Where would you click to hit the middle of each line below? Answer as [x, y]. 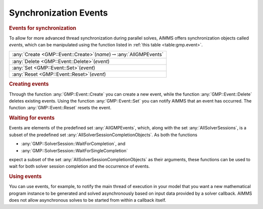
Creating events [29, 84]
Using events [25, 177]
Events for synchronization [43, 28]
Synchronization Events [58, 13]
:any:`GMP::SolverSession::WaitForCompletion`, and [73, 144]
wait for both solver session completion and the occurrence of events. [79, 167]
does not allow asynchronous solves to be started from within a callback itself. [88, 200]
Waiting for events [32, 118]
